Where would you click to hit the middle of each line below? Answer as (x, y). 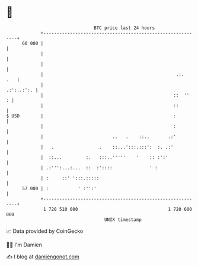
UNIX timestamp (123, 219)
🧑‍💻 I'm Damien (24, 245)
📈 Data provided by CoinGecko (45, 231)
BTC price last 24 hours (124, 28)
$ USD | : (91, 116)
